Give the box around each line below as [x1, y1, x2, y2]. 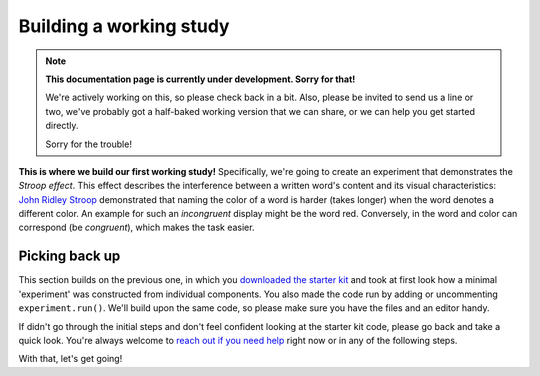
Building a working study [18, 15, 230, 37]
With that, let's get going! [18, 353, 123, 365]
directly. [45, 120, 79, 132]
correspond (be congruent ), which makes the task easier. [18, 221, 255, 234]
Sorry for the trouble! [45, 138, 132, 150]
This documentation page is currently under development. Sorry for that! [45, 73, 356, 85]
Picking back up [18, 248, 121, 265]
